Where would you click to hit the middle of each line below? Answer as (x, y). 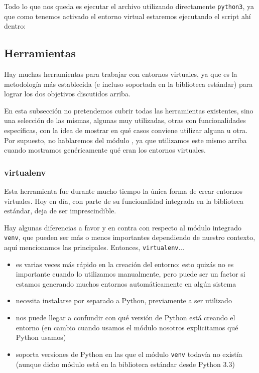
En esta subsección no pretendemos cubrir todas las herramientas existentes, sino (129, 110)
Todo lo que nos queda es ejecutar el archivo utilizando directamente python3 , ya (129, 6)
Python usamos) (41, 337)
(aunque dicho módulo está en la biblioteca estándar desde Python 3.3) (125, 364)
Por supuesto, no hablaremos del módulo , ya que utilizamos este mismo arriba (125, 140)
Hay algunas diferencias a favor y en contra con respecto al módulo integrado (123, 227)
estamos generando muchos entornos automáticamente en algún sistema (126, 283)
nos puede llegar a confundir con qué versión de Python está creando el (125, 318)
